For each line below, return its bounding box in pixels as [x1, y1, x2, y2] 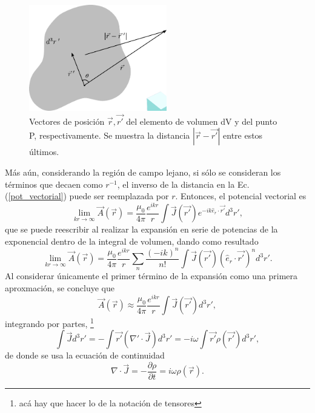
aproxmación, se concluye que [5, 282, 114, 294]
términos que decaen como [5, 177, 103, 190]
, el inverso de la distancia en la [117, 177, 235, 190]
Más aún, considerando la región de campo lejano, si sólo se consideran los [5, 165, 281, 178]
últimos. [29, 145, 59, 158]
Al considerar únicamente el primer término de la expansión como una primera [5, 269, 298, 282]
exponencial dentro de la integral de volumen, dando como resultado [5, 234, 259, 247]
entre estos [223, 129, 263, 142]
